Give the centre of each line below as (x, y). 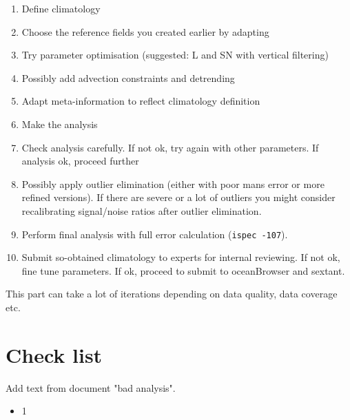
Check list (54, 354)
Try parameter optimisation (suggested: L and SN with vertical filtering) (175, 55)
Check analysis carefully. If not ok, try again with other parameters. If (170, 147)
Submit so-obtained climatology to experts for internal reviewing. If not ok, (181, 257)
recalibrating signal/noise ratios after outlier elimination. (142, 210)
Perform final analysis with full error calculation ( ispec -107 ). (155, 234)
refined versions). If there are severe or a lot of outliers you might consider (178, 197)
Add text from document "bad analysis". (91, 387)
